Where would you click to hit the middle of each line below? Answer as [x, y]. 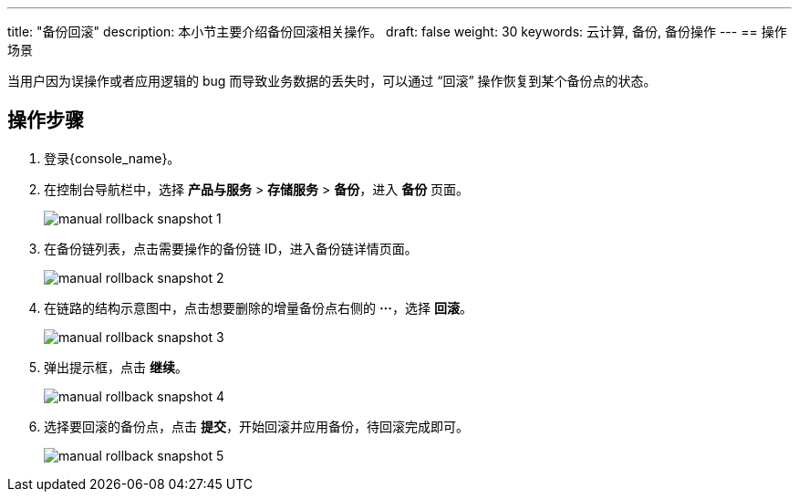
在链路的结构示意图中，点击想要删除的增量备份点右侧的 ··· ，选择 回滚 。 [258, 307]
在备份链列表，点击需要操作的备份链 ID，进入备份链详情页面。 [231, 248]
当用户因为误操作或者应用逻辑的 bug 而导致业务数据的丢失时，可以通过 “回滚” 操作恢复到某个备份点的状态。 [332, 81]
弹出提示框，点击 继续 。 [116, 367]
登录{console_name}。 [112, 158]
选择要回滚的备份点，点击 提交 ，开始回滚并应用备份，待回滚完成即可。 [256, 426]
